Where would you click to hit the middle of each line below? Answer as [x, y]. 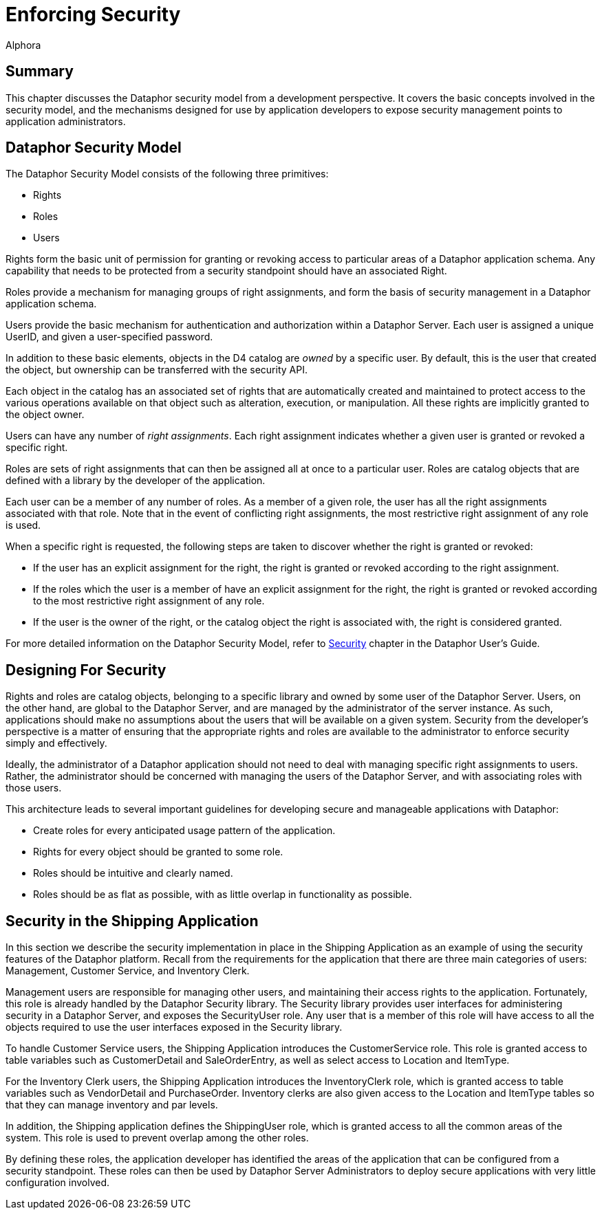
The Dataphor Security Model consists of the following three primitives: [167, 174]
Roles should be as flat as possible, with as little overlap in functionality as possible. [223, 895]
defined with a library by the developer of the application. [136, 481]
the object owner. [45, 415]
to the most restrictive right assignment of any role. [149, 601]
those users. [34, 788]
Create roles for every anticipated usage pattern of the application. [184, 831]
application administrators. [66, 121]
